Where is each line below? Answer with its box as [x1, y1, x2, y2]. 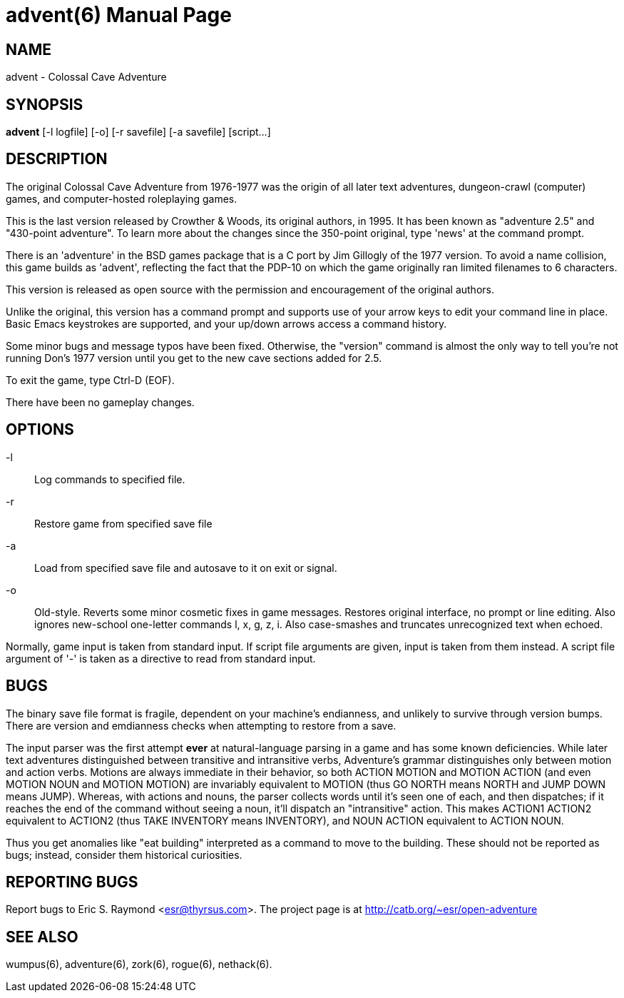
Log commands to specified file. [34, 473, 185, 485]
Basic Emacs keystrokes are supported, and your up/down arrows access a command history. [6, 317, 447, 330]
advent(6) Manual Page [6, 3, 232, 27]
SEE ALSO [6, 927, 78, 946]
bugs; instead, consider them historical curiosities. [6, 848, 242, 861]
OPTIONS [6, 420, 74, 439]
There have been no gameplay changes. [6, 395, 195, 408]
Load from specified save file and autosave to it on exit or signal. [34, 561, 337, 574]
